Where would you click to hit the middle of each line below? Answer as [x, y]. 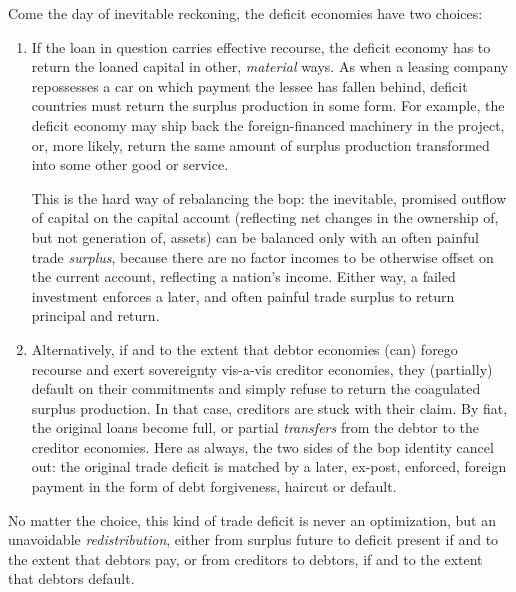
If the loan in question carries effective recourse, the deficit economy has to [261, 46]
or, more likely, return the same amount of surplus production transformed [260, 144]
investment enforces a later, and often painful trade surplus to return [243, 295]
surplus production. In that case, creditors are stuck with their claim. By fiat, [269, 407]
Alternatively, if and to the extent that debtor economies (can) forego [244, 348]
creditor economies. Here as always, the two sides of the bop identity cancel [262, 446]
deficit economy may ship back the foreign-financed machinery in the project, [268, 124]
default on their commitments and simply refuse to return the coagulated [256, 388]
